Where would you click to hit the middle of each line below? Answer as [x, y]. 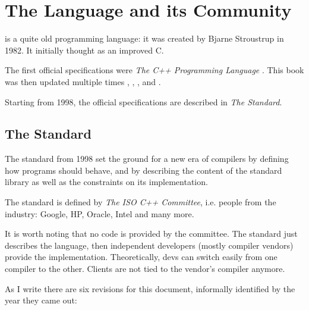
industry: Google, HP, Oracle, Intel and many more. [100, 213]
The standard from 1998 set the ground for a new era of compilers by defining [147, 159]
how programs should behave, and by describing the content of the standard [144, 170]
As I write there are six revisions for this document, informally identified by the [150, 288]
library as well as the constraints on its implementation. [106, 182]
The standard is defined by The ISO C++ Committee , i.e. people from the [141, 202]
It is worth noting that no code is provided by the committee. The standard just [151, 234]
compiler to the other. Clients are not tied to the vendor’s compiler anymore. [145, 269]
